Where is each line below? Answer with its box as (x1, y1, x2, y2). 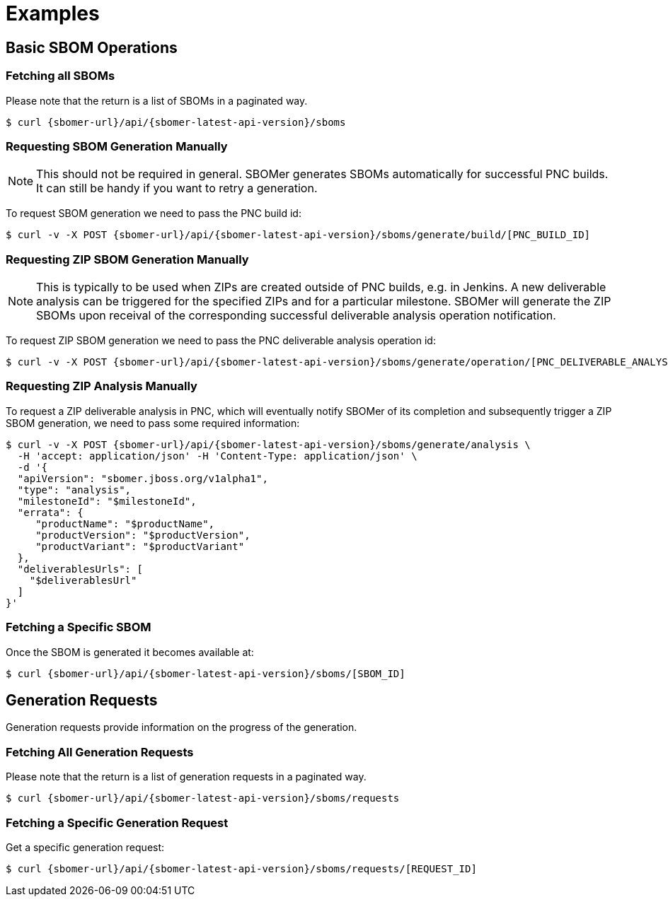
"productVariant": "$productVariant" (35, 540, 245, 552)
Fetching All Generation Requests (6, 744, 194, 759)
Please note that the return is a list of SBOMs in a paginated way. (6, 94, 308, 107)
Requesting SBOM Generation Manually (6, 139, 228, 153)
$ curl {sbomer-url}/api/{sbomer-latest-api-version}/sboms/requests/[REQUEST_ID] (6, 862, 477, 874)
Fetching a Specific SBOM (6, 620, 151, 635)
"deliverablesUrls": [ (17, 563, 143, 575)
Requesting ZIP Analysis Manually (6, 379, 197, 394)
